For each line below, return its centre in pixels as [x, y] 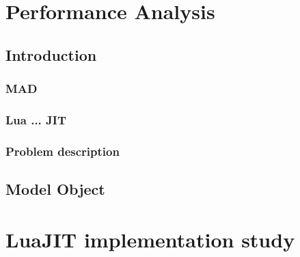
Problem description [63, 151]
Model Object [55, 189]
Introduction [51, 54]
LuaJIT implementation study [150, 239]
